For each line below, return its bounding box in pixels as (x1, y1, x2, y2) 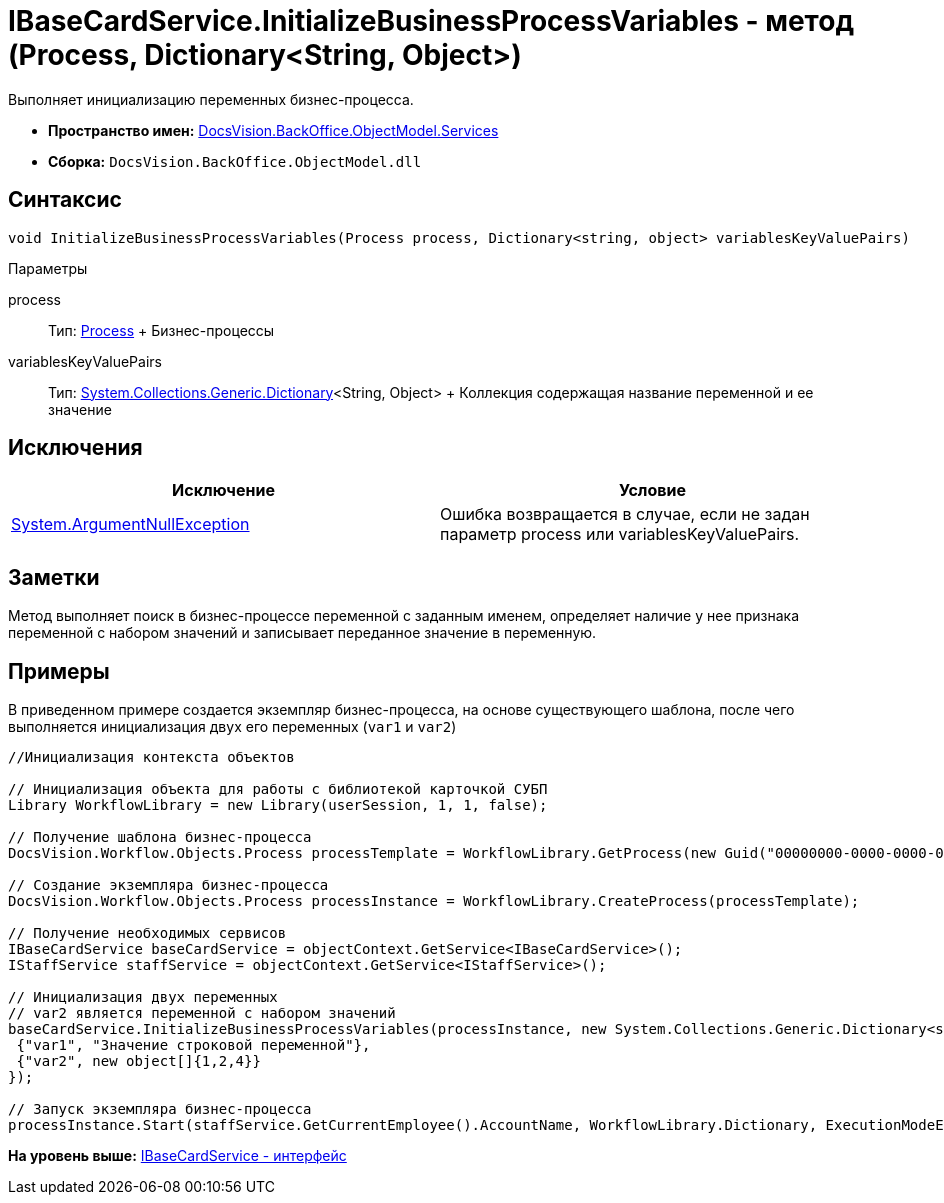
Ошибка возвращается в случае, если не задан (440, 504, 810, 525)
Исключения (8, 435, 143, 461)
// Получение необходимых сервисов (8, 925, 287, 942)
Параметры (8, 259, 88, 277)
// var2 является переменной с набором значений (8, 1005, 396, 1022)
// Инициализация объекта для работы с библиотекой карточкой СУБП (8, 781, 548, 798)
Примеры (8, 658, 110, 684)
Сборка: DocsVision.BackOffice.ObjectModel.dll (48, 152, 422, 170)
